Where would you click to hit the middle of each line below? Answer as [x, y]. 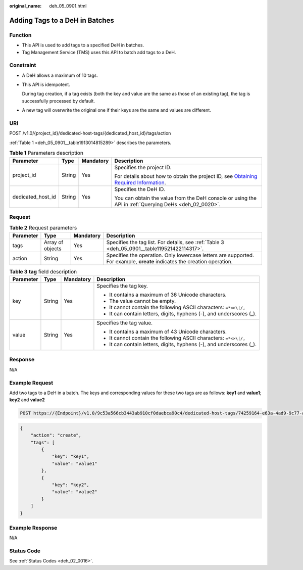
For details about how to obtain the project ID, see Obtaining [186, 176]
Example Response [33, 528]
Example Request [31, 383]
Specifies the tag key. [122, 286]
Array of [54, 242]
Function [20, 35]
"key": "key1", [70, 457]
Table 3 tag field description [43, 271]
